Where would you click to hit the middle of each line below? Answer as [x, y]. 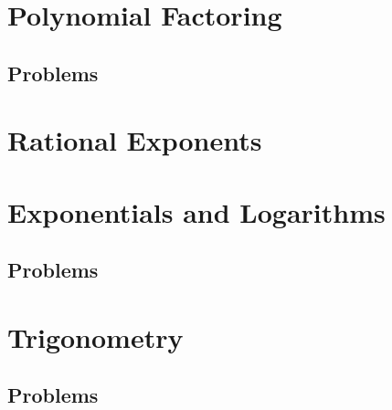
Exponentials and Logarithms [196, 211]
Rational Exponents [135, 140]
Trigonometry [95, 336]
